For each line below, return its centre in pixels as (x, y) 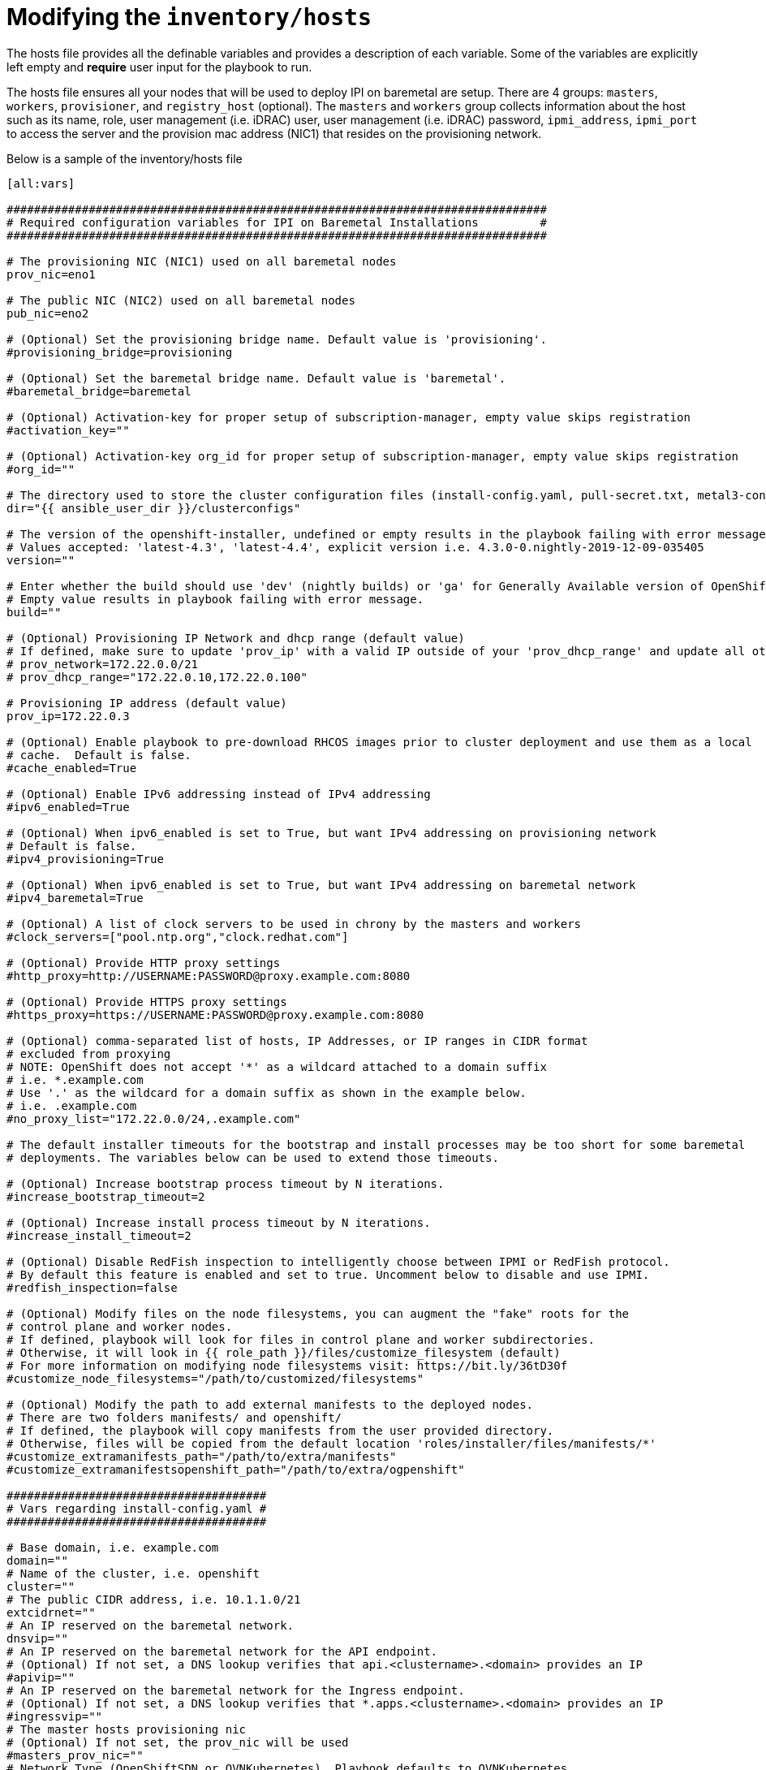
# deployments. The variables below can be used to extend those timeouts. (253, 1157)
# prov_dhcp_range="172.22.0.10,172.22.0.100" (157, 677)
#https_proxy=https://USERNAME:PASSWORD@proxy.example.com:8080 (215, 1015)
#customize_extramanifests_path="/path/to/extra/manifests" (202, 1456)
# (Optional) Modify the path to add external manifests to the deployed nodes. (270, 1404)
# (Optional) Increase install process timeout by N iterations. (219, 1222)
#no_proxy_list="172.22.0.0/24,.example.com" (154, 1118)
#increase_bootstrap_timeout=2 (106, 1196)
